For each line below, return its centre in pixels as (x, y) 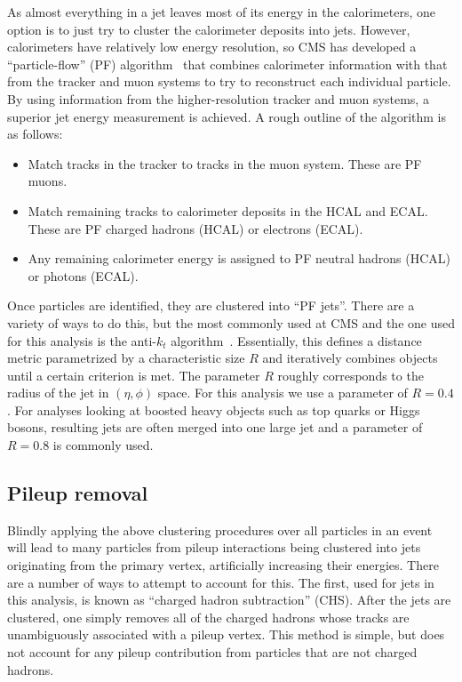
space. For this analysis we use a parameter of (283, 393)
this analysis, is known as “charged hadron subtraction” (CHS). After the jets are (229, 600)
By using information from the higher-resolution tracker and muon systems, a (218, 98)
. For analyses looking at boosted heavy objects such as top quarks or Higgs (214, 409)
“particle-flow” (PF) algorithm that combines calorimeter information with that (227, 64)
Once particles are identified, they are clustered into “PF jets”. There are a (211, 305)
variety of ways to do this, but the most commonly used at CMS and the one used (231, 322)
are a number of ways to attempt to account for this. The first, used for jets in (221, 582)
